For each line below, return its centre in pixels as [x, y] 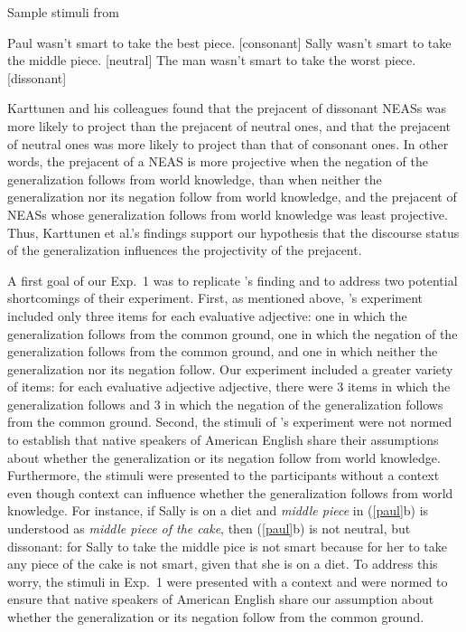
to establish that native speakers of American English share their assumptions [223, 440]
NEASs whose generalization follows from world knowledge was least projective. [228, 214]
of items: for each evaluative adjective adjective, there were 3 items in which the [229, 387]
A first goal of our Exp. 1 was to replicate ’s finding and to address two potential [233, 280]
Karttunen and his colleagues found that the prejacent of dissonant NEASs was [227, 108]
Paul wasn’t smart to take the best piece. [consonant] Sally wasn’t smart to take [229, 42]
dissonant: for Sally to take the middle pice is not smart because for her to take [228, 546]
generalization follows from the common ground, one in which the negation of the [233, 333]
